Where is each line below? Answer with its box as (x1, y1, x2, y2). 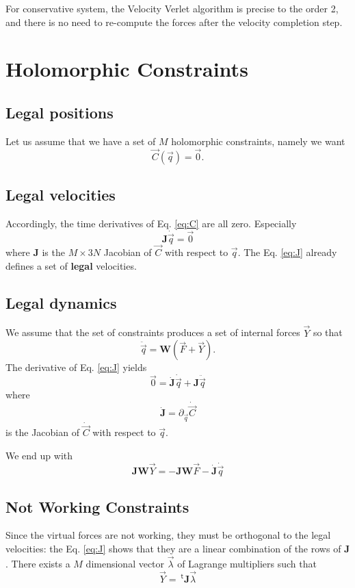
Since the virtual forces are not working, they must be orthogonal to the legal (5, 528, 331, 542)
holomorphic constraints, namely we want (171, 133, 345, 148)
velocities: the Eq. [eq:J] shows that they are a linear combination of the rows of (5, 541, 341, 555)
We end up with (5, 448, 73, 463)
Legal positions (5, 101, 114, 123)
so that (313, 325, 343, 340)
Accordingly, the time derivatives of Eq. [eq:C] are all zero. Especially (5, 216, 297, 230)
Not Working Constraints (5, 496, 189, 517)
